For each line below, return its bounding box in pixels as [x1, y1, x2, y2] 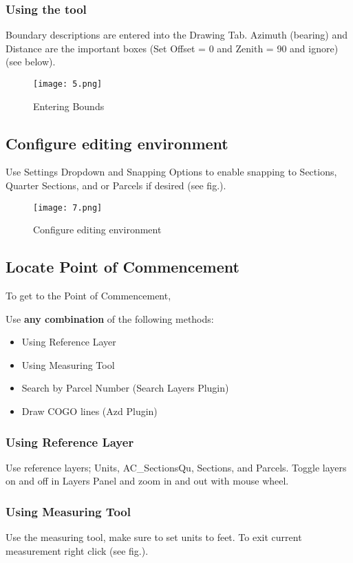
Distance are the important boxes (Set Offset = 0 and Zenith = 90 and [6, 41, 306, 55]
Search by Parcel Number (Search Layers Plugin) [21, 381, 229, 395]
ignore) [308, 41, 339, 55]
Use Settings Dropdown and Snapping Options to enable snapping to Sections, [6, 164, 337, 179]
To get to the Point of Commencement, [6, 288, 171, 303]
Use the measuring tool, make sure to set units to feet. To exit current [6, 530, 302, 544]
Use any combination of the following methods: [6, 311, 214, 326]
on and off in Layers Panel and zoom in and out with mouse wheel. [6, 474, 289, 488]
